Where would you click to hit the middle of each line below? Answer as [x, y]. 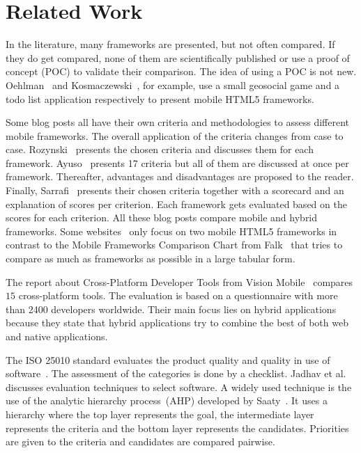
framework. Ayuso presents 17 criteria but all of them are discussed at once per [177, 162]
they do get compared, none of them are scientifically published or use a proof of [178, 57]
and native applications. [57, 336]
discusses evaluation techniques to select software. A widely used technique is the [179, 387]
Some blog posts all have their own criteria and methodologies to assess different [177, 122]
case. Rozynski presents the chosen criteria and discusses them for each [160, 149]
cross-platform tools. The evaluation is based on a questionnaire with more [178, 295]
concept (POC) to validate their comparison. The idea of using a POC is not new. [181, 71]
